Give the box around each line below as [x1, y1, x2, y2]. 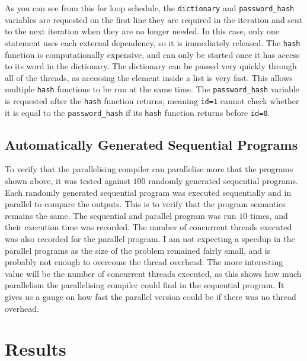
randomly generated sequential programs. [148, 175, 298, 187]
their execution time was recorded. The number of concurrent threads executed [5, 221, 292, 233]
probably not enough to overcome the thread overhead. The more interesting [5, 256, 283, 268]
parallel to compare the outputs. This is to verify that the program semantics [5, 198, 286, 210]
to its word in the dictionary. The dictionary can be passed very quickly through [5, 60, 297, 72]
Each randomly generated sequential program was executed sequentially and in [5, 186, 292, 198]
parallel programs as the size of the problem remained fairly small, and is [5, 244, 271, 256]
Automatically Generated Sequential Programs [5, 135, 298, 153]
